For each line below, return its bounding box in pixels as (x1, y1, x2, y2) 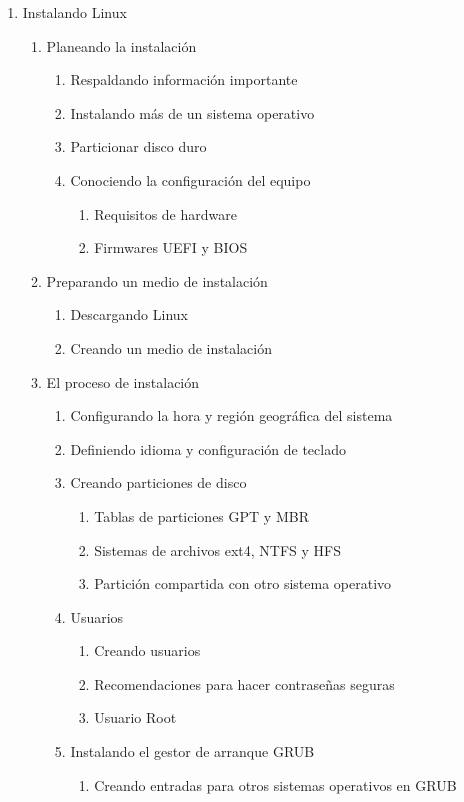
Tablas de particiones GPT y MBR (94, 505, 309, 526)
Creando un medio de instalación (70, 337, 272, 358)
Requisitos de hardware (94, 203, 237, 224)
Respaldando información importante (70, 69, 298, 90)
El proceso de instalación (46, 371, 200, 392)
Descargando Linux (70, 304, 188, 325)
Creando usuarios (94, 640, 201, 661)
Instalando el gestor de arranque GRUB (70, 741, 315, 762)
